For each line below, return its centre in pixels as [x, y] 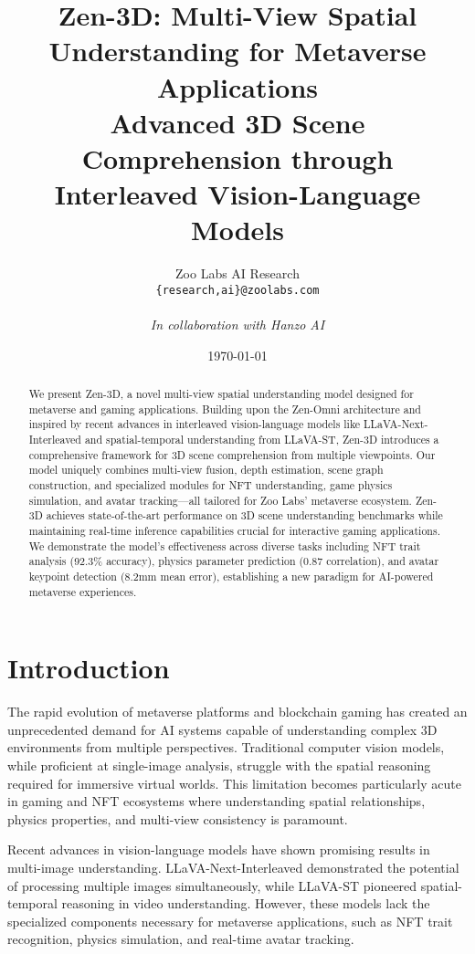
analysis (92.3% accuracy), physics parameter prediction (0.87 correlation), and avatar [234, 561]
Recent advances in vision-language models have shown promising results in [219, 849]
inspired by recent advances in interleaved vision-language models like [195, 424]
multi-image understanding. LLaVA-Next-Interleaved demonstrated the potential [233, 867]
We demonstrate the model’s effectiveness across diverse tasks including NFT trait [225, 545]
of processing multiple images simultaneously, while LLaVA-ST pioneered [212, 885]
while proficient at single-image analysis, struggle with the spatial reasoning [219, 765]
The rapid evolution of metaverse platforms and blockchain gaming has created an [237, 712]
